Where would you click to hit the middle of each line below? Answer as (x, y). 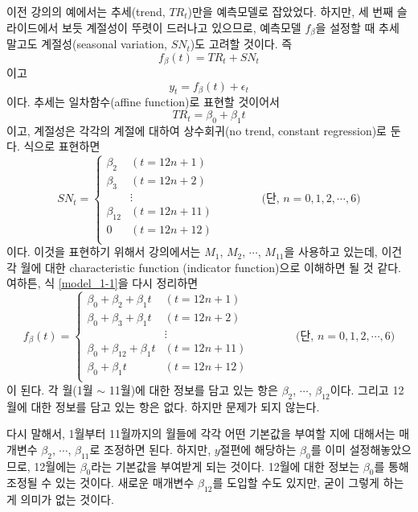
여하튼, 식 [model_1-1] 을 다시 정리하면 (102, 283)
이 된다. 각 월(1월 (50, 389)
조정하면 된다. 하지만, (157, 449)
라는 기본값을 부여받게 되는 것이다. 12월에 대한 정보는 (225, 466)
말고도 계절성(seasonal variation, (87, 44)
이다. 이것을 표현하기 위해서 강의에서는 (104, 252)
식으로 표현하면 (62, 146)
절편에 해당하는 (258, 449)
